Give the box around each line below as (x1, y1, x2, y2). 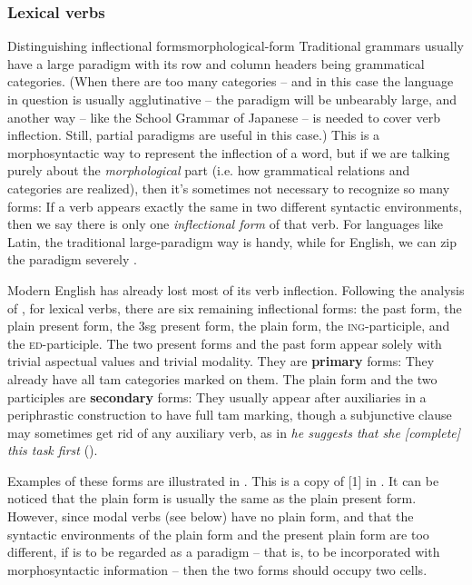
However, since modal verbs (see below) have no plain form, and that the (7, 507, 414, 526)
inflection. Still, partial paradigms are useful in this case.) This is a (7, 125, 380, 144)
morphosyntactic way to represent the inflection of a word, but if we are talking (7, 143, 450, 162)
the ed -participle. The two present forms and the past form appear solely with (7, 333, 442, 352)
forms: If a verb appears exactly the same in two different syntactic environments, (7, 196, 463, 215)
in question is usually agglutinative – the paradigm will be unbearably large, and (7, 90, 457, 108)
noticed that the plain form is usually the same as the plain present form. (7, 489, 417, 508)
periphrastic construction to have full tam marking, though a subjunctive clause (7, 405, 452, 424)
